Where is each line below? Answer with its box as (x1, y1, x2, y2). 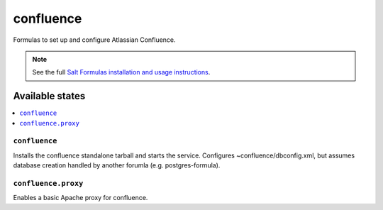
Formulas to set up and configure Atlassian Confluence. (13, 35, 177, 44)
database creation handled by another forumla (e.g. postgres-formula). (13, 161, 221, 170)
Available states (13, 90, 86, 102)
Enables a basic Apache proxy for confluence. (13, 194, 148, 202)
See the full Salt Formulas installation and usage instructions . (32, 68, 211, 77)
